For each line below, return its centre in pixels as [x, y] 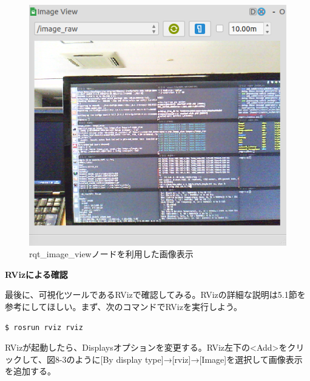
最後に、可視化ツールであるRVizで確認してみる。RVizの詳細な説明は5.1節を [155, 295]
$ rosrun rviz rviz [44, 327]
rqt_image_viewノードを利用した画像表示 [111, 254]
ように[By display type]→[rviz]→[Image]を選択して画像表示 [189, 359]
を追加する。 [30, 371]
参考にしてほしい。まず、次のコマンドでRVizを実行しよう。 [124, 306]
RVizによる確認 [36, 274]
